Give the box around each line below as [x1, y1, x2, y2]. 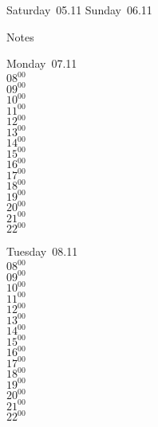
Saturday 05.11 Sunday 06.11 [6, 2, 152, 18]
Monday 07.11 [6, 55, 77, 72]
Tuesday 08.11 [6, 243, 78, 260]
